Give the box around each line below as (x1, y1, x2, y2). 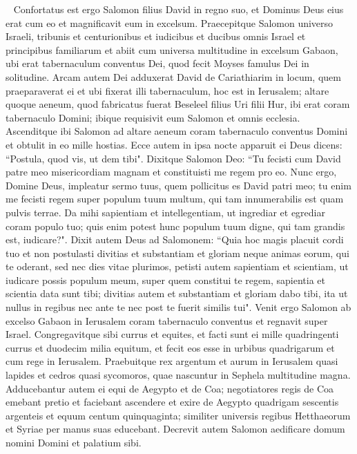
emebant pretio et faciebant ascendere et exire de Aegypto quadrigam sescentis (6, 395, 339, 409)
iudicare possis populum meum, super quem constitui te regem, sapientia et (6, 272, 325, 287)
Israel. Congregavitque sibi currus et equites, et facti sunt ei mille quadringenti (6, 327, 339, 341)
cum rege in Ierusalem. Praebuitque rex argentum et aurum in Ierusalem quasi (6, 354, 338, 368)
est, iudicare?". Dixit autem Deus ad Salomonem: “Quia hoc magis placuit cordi (6, 232, 344, 247)
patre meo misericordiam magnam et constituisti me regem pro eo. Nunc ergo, (6, 164, 337, 179)
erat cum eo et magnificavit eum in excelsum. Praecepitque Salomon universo (6, 15, 334, 30)
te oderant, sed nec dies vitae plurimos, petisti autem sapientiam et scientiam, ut (6, 259, 349, 274)
